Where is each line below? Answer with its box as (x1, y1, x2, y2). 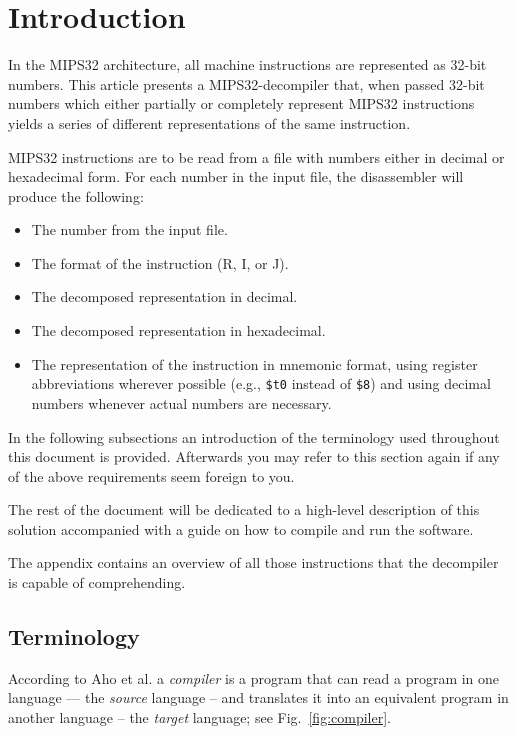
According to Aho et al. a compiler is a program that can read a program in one (8, 667, 500, 688)
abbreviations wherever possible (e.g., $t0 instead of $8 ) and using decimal (31, 373, 491, 394)
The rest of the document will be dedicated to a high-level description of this (8, 499, 480, 520)
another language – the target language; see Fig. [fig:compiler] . (8, 707, 391, 728)
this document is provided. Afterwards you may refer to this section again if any (8, 446, 500, 467)
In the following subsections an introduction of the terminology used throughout (8, 426, 500, 447)
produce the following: (8, 185, 144, 206)
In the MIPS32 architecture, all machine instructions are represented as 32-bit (8, 54, 487, 75)
